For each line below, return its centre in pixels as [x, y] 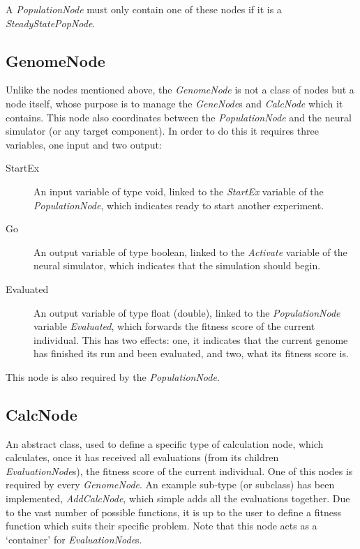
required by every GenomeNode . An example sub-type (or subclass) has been [170, 484]
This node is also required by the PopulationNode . [113, 376]
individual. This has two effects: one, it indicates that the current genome [191, 339]
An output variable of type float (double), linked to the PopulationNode [187, 312]
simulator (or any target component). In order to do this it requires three [162, 131]
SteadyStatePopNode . [51, 23]
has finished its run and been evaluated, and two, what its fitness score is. [191, 353]
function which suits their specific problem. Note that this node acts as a [162, 526]
